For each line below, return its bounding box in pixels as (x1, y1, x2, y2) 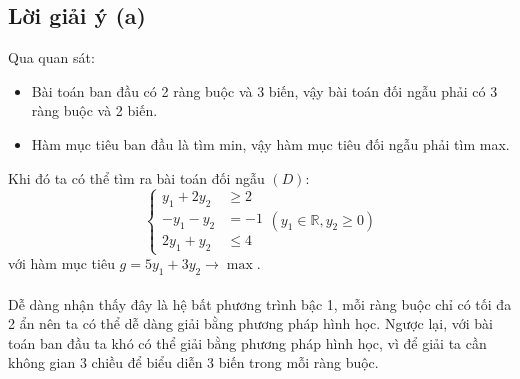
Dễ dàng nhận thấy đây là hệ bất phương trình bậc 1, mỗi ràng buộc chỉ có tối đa (8, 293, 512, 314)
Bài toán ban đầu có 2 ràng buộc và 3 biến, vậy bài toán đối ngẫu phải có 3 (31, 80, 498, 101)
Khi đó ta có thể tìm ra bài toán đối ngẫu (8, 167, 265, 188)
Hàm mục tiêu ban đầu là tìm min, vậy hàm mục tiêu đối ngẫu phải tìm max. (31, 133, 510, 154)
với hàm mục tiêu (8, 253, 115, 274)
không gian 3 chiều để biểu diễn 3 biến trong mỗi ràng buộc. (8, 352, 379, 373)
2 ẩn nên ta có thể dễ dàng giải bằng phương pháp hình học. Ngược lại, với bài (8, 313, 494, 334)
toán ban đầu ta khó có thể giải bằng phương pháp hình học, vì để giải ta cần (8, 332, 487, 353)
